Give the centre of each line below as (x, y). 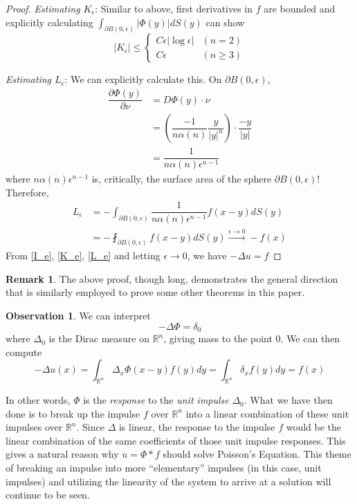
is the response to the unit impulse (156, 400)
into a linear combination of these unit (267, 413)
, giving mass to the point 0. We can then (252, 338)
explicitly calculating (49, 22)
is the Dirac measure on (99, 338)
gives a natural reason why (62, 454)
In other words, (38, 400)
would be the (314, 427)
